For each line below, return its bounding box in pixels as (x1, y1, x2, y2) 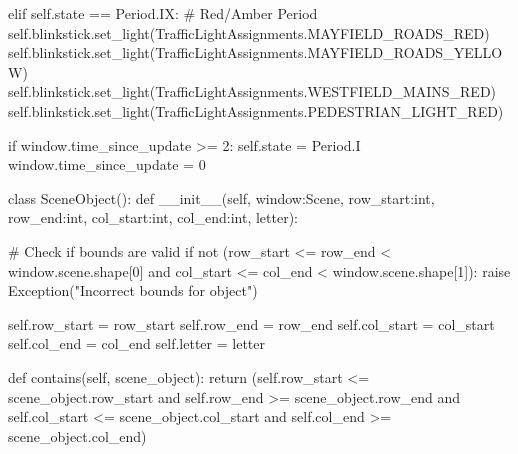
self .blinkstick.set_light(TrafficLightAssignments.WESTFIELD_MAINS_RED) (8, 81, 497, 102)
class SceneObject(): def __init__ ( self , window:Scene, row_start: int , (8, 187, 435, 208)
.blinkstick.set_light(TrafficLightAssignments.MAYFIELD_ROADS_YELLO (27, 42, 503, 63)
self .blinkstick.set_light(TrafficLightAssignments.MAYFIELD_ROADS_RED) (8, 22, 490, 43)
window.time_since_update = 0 (8, 154, 206, 175)
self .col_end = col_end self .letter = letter (8, 333, 265, 354)
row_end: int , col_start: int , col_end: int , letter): (8, 207, 298, 228)
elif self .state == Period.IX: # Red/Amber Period (8, 3, 318, 23)
